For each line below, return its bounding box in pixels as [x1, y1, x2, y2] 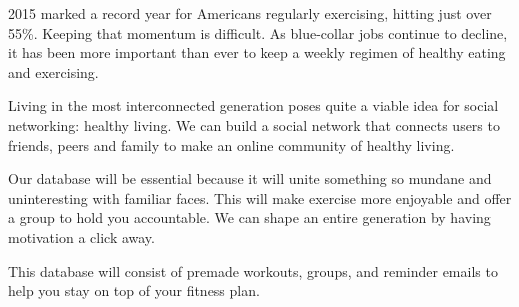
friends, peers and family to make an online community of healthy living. [8, 134, 455, 155]
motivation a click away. [8, 226, 155, 247]
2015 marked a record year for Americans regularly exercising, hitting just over [8, 3, 492, 23]
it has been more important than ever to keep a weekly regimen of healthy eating [8, 42, 506, 63]
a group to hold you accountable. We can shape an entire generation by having [8, 207, 491, 228]
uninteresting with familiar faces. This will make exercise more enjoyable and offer [8, 187, 512, 208]
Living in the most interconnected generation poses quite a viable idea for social [8, 95, 499, 116]
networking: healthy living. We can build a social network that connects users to [8, 114, 500, 135]
